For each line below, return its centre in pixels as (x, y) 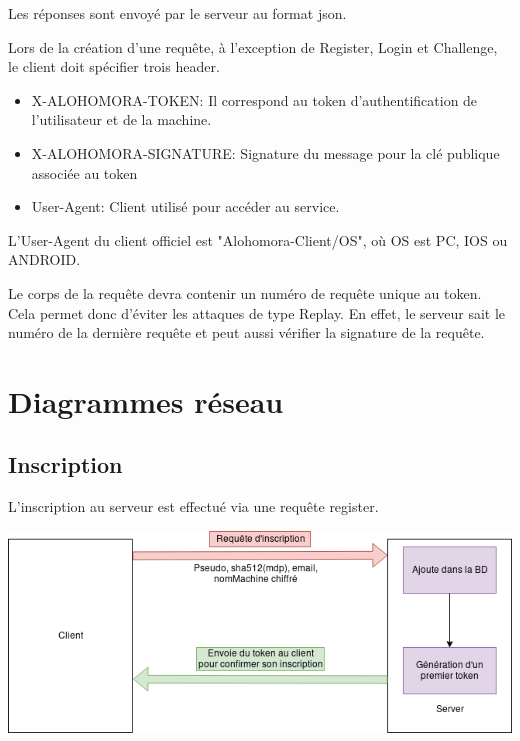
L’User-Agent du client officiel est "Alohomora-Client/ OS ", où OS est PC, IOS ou (258, 239)
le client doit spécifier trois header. (114, 66)
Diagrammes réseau (146, 400)
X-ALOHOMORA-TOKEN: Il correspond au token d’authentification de (254, 99)
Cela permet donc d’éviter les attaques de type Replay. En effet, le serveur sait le (257, 312)
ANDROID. (44, 259)
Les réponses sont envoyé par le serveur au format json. (177, 13)
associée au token (84, 172)
